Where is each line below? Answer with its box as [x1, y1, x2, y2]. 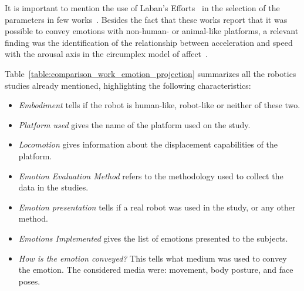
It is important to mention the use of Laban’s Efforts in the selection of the [5, 2, 280, 14]
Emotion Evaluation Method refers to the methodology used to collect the [18, 169, 283, 182]
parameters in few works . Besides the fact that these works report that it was [5, 13, 288, 25]
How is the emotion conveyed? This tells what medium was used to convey [18, 252, 287, 264]
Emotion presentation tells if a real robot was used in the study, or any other [18, 200, 296, 213]
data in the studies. [18, 181, 89, 193]
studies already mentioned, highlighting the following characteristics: [5, 79, 251, 91]
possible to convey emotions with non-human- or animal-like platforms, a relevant [5, 25, 299, 37]
